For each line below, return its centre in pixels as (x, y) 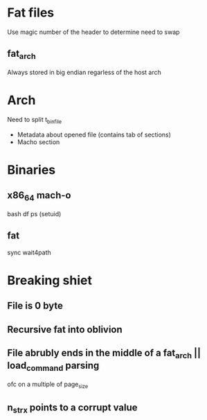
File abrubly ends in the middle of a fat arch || (104, 354)
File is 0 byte (35, 306)
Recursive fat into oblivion (65, 330)
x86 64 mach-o (39, 196)
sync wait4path (29, 252)
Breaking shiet (49, 280)
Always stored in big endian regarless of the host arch (84, 72)
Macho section (38, 142)
